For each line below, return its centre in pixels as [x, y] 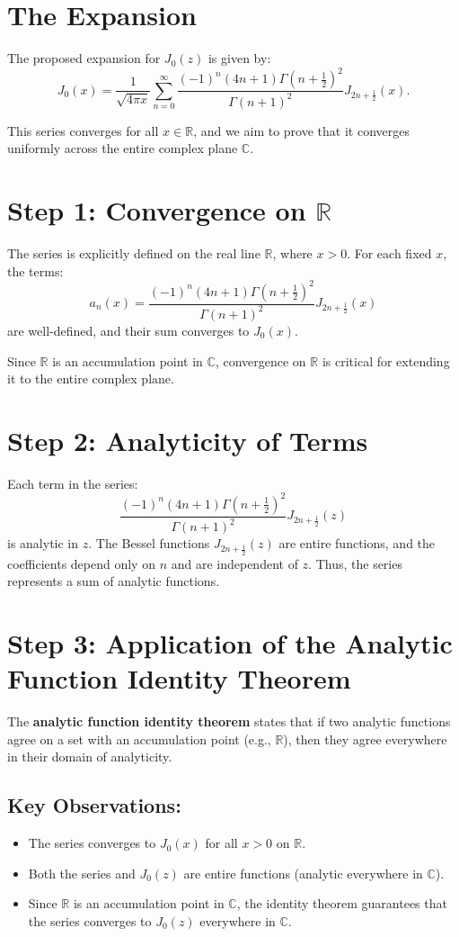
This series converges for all [83, 130]
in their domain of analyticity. [90, 757]
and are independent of [234, 563]
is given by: [239, 58]
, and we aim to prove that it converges [301, 130]
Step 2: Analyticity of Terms [188, 440]
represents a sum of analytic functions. [114, 581]
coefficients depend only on [81, 563]
